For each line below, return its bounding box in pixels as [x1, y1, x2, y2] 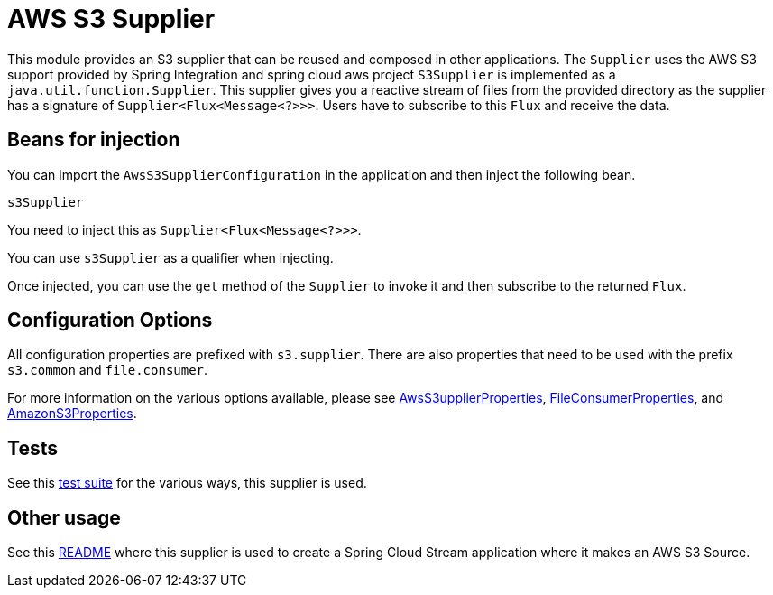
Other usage [7, 506, 121, 529]
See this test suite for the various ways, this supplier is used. [7, 475, 367, 491]
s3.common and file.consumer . [7, 362, 208, 378]
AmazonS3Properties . [7, 405, 137, 422]
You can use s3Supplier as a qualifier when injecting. [7, 249, 334, 265]
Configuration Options [7, 309, 213, 332]
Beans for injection [7, 128, 180, 152]
